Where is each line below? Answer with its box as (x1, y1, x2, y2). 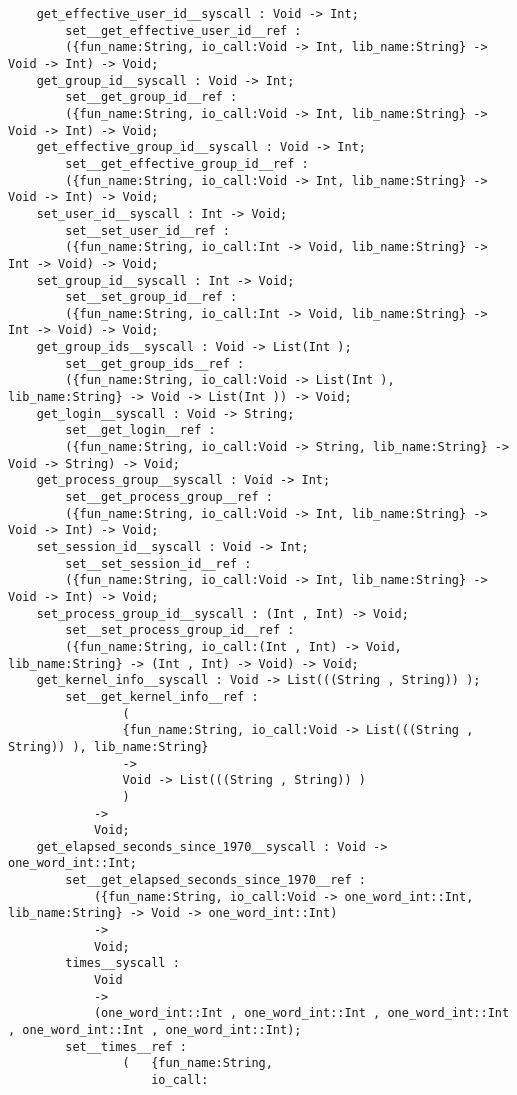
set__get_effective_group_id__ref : (65, 156, 309, 171)
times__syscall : (65, 956, 180, 971)
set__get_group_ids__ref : (65, 356, 245, 371)
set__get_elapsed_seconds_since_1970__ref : (65, 873, 366, 888)
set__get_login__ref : (65, 423, 216, 438)
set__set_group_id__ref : (65, 290, 238, 305)
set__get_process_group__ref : (65, 490, 273, 505)
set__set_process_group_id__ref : (65, 623, 295, 638)
